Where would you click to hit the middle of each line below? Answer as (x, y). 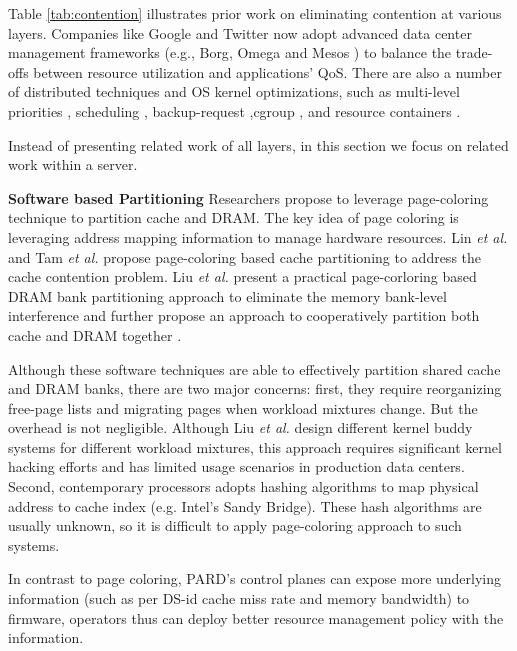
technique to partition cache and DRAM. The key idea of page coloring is (233, 217)
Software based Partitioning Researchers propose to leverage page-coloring (248, 197)
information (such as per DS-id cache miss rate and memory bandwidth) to (239, 598)
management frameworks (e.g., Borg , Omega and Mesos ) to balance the (230, 52)
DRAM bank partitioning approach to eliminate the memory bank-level (227, 295)
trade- (474, 52)
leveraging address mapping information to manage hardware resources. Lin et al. (258, 236)
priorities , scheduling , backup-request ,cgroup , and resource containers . (234, 110)
